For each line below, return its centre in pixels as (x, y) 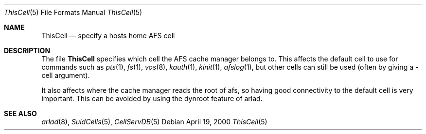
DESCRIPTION (27, 51)
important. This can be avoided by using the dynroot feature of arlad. (152, 98)
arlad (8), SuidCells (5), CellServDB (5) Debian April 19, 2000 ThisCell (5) (154, 122)
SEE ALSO (20, 113)
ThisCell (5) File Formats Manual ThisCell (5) (73, 12)
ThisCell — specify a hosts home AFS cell (108, 36)
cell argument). (66, 75)
